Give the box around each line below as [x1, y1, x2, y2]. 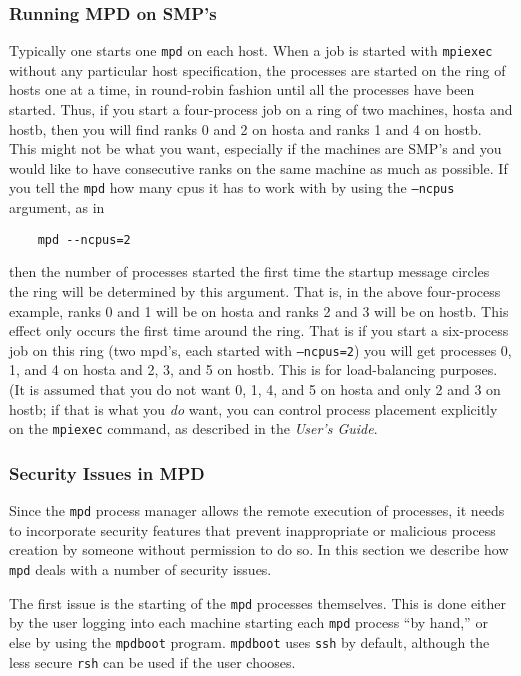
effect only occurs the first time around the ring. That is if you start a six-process [9, 320, 509, 341]
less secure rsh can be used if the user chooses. [9, 651, 296, 672]
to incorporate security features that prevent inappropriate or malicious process [9, 519, 496, 540]
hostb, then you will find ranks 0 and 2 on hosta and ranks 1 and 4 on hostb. [9, 118, 482, 139]
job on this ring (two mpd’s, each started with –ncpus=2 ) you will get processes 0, [9, 339, 512, 360]
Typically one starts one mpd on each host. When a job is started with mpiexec [9, 40, 493, 61]
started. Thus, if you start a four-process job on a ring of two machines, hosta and [9, 99, 513, 120]
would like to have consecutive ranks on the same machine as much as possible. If [9, 157, 508, 178]
